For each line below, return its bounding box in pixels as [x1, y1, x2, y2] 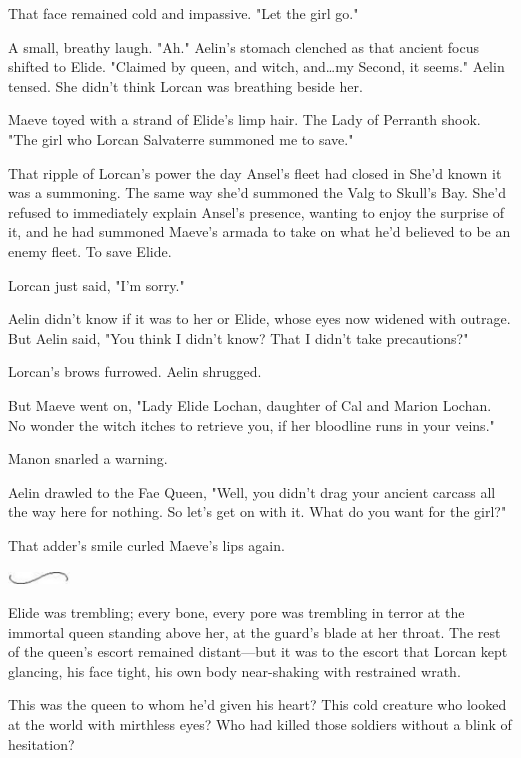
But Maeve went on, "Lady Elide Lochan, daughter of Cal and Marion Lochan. [8, 394, 492, 415]
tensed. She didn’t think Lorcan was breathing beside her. [8, 75, 363, 96]
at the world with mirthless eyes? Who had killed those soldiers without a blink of [8, 714, 512, 735]
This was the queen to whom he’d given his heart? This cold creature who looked [8, 694, 507, 715]
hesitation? [8, 733, 75, 754]
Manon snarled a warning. [8, 448, 168, 469]
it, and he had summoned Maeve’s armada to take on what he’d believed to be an [8, 221, 511, 242]
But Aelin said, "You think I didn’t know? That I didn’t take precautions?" [8, 327, 469, 348]
